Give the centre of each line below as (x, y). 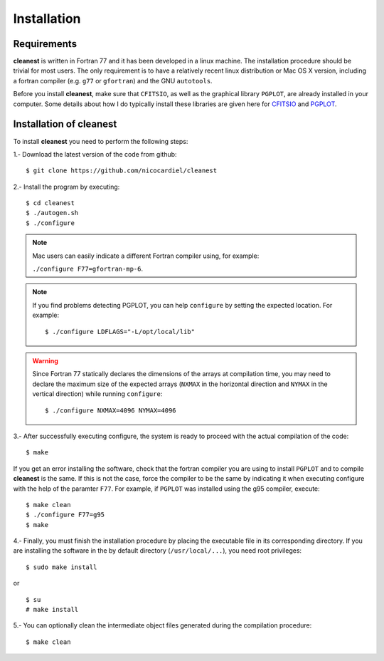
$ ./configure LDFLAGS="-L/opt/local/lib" (120, 332)
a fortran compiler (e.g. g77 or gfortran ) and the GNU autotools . (113, 80)
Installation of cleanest (65, 124)
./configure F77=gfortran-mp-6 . (88, 269)
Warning (45, 361)
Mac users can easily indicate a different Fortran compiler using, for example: (146, 256)
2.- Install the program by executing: (66, 187)
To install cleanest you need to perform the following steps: (101, 141)
